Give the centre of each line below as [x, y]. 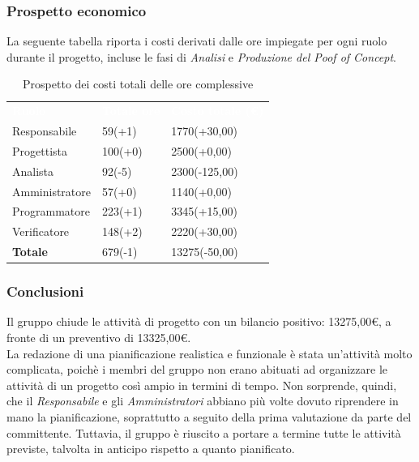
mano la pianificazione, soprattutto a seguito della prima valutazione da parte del [209, 417]
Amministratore [51, 191]
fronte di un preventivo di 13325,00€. [99, 338]
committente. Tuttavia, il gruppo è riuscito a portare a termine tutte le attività [204, 432]
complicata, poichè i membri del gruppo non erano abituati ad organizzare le [197, 369]
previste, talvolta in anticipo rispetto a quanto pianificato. [151, 449]
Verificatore [41, 231]
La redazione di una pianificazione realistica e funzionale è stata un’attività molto [209, 353]
